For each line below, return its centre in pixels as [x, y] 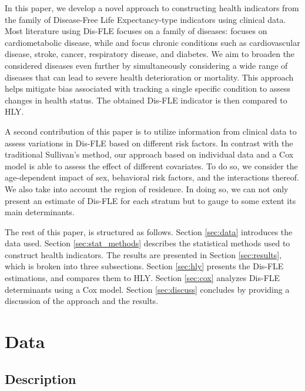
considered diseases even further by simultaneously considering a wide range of [146, 65]
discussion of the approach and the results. [82, 301]
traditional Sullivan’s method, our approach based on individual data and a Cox [149, 154]
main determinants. [40, 212]
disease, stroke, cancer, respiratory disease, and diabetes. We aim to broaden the [150, 54]
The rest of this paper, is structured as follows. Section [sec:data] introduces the [149, 231]
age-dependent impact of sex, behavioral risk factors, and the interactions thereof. [152, 177]
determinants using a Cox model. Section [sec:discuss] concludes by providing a [147, 289]
